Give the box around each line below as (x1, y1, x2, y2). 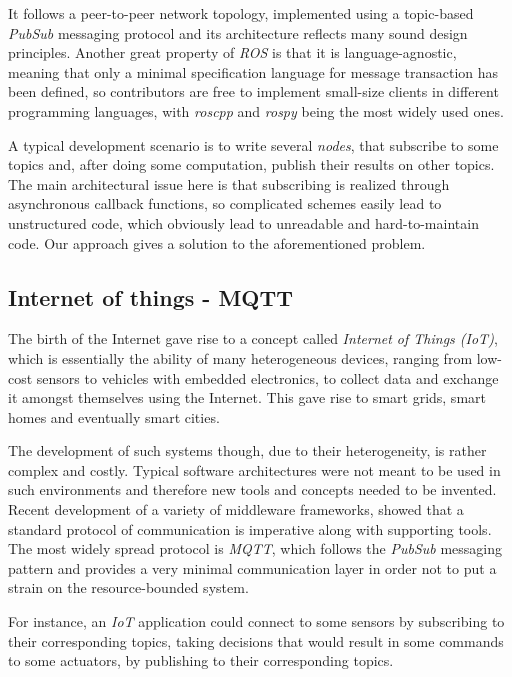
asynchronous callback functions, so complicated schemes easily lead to (8, 193, 442, 214)
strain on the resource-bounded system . (8, 577, 249, 598)
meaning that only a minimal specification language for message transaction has (8, 61, 499, 82)
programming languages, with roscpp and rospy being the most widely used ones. (8, 100, 504, 121)
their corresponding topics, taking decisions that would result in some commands (8, 630, 504, 651)
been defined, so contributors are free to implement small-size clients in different (8, 81, 499, 102)
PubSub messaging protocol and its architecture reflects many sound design (8, 22, 468, 43)
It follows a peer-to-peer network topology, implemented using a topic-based (8, 3, 474, 23)
